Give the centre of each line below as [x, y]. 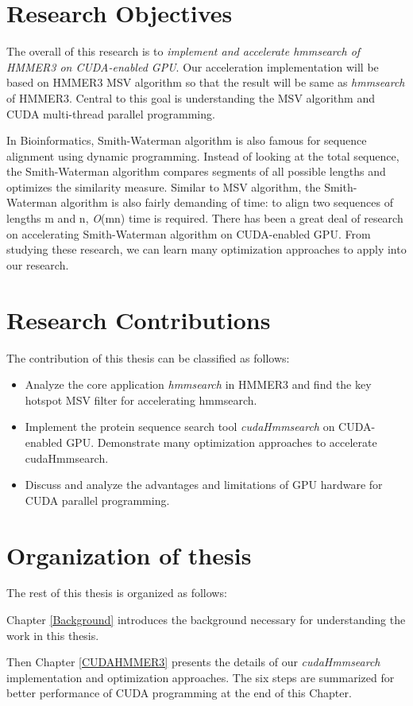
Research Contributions [139, 319]
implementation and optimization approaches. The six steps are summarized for [201, 677]
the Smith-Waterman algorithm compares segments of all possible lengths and [196, 171]
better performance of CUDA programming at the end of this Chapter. [179, 693]
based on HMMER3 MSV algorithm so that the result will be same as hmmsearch [206, 82]
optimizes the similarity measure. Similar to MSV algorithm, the [164, 186]
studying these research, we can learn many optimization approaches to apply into [206, 249]
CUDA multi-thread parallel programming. [111, 113]
